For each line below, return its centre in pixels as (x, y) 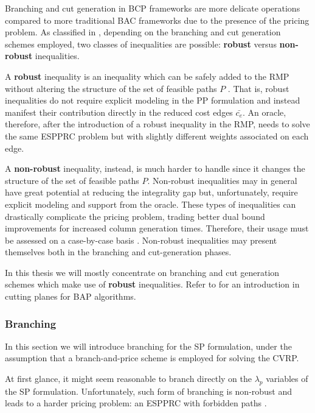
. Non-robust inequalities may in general (222, 180)
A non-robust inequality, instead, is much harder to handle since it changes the (155, 168)
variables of (287, 379)
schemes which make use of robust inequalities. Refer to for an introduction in (152, 284)
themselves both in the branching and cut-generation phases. (118, 252)
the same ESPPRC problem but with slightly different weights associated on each (157, 136)
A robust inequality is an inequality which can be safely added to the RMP (147, 76)
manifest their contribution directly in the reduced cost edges (119, 112)
